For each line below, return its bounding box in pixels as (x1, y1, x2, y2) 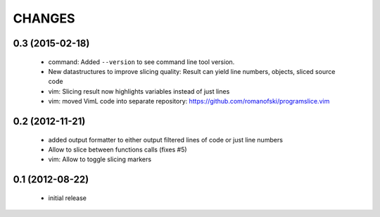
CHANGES (13, 11, 75, 26)
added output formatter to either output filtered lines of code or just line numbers (48, 135, 283, 144)
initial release (48, 194, 87, 202)
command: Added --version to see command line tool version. (48, 57, 235, 66)
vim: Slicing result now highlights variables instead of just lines (48, 87, 230, 95)
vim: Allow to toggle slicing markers (48, 155, 151, 163)
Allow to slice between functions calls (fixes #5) (48, 145, 187, 154)
